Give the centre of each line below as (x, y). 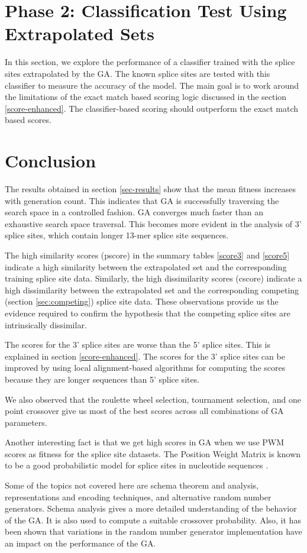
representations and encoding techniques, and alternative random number (138, 497)
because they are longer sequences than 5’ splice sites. (102, 379)
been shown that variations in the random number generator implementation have (153, 531)
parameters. (26, 422)
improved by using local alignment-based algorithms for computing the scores (145, 368)
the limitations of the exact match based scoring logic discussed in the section (146, 97)
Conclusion (51, 161)
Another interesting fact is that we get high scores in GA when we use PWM (145, 442)
